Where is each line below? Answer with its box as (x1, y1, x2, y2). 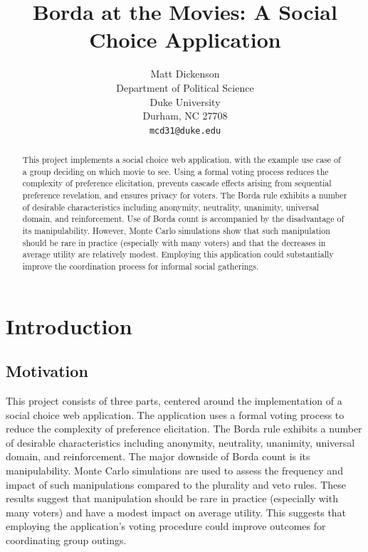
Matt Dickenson (150, 66, 220, 81)
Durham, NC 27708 (142, 108, 228, 123)
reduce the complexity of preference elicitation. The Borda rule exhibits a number (6, 421, 362, 436)
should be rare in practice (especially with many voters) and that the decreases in (22, 236, 326, 248)
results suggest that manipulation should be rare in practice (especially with (6, 491, 338, 506)
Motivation (6, 360, 88, 382)
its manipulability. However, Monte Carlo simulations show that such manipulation (22, 225, 330, 237)
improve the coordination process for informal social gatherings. (22, 260, 259, 272)
